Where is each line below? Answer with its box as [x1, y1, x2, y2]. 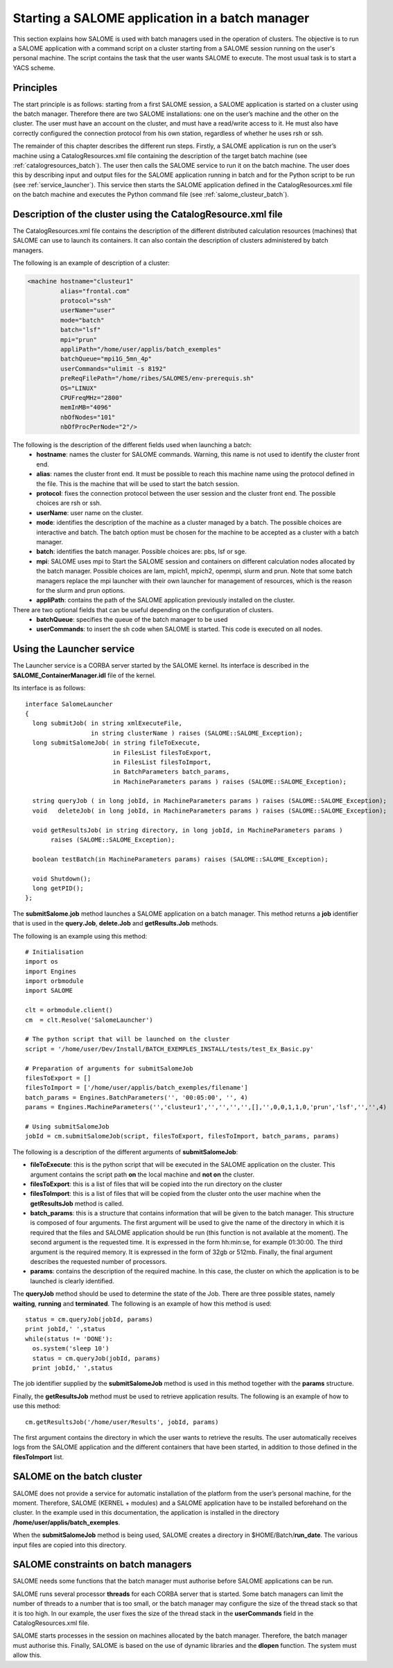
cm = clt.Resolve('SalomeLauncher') [25, 1016, 154, 1024]
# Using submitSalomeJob [25, 1122, 110, 1130]
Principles [12, 82, 58, 94]
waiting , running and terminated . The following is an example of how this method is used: [12, 1299, 272, 1308]
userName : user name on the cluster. [36, 508, 143, 516]
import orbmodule [25, 978, 84, 985]
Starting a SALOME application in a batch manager [12, 10, 310, 26]
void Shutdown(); [32, 874, 91, 883]
